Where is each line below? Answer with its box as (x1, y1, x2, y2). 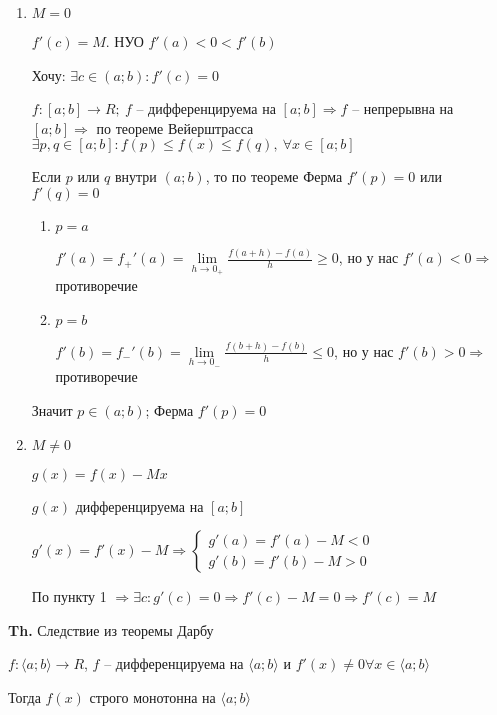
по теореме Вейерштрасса (96, 117, 254, 138)
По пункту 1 (31, 586, 107, 607)
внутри (114, 166, 157, 187)
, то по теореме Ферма (205, 166, 343, 187)
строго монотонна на (89, 687, 216, 707)
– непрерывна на (352, 98, 454, 119)
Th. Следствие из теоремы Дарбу (8, 619, 214, 640)
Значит (31, 400, 73, 421)
